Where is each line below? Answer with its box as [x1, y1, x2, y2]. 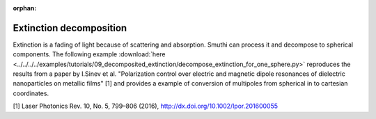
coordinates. [13, 89, 49, 97]
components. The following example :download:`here [13, 50, 166, 58]
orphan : [13, 4, 37, 12]
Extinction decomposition [13, 22, 127, 34]
